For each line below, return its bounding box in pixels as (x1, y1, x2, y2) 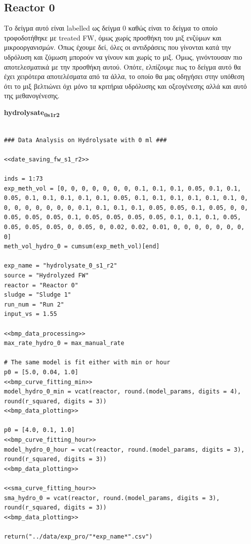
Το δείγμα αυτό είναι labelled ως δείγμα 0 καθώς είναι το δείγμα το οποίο (4, 23, 218, 33)
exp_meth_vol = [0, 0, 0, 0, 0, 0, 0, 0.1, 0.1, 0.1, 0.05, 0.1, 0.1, (4, 185, 241, 192)
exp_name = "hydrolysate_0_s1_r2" (4, 262, 118, 270)
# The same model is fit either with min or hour (4, 359, 170, 366)
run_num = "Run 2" (4, 301, 64, 308)
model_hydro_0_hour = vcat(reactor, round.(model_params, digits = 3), (4, 446, 245, 453)
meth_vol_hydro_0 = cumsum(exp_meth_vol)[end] (4, 243, 160, 250)
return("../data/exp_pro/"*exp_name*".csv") (4, 533, 153, 541)
